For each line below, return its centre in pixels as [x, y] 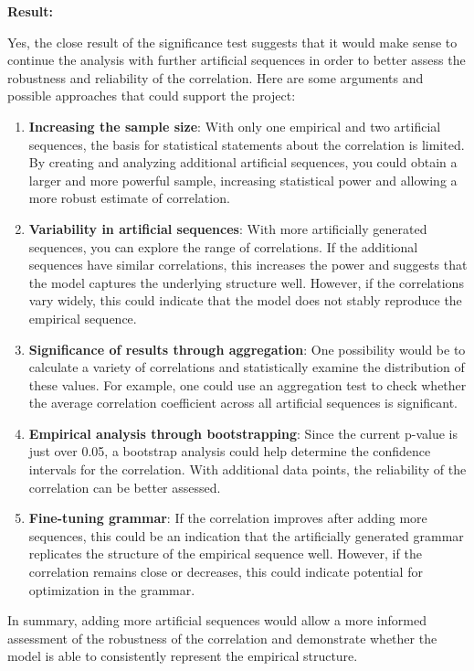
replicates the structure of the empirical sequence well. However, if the [225, 554]
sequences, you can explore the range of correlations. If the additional [223, 246]
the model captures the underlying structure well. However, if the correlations [246, 282]
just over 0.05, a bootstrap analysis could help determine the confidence [230, 451]
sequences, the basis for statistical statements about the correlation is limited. [247, 144]
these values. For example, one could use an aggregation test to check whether [248, 384]
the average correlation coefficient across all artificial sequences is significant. [243, 403]
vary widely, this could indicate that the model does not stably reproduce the [245, 300]
